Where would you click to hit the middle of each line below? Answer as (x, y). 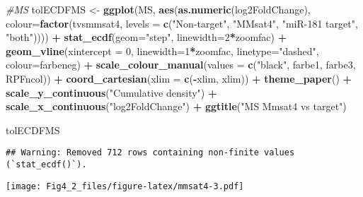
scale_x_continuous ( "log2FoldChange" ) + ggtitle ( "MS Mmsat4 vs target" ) (176, 106)
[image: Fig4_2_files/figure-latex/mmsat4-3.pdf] (125, 186)
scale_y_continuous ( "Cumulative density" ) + (111, 92)
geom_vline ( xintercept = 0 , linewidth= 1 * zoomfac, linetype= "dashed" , (162, 50)
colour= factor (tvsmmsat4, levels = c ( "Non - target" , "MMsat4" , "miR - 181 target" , (182, 23)
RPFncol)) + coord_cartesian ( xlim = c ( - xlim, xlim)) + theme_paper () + (179, 78)
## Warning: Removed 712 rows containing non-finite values (150, 153)
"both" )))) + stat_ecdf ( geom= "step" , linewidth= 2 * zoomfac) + (146, 37)
